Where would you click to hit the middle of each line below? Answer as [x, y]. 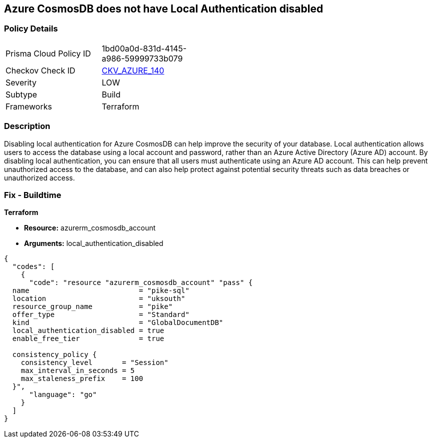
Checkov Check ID [40, 70]
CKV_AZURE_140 [133, 70]
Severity [21, 82]
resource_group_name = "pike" [92, 307]
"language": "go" [63, 395]
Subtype [21, 94]
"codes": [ [33, 267]
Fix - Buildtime [33, 195]
